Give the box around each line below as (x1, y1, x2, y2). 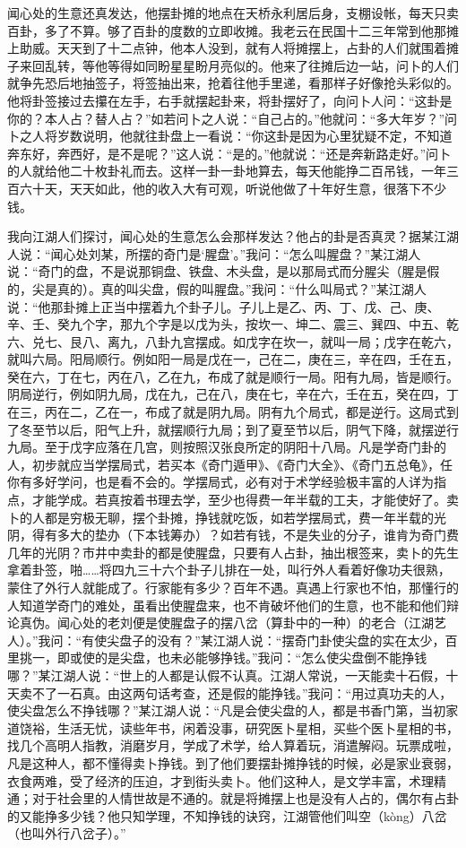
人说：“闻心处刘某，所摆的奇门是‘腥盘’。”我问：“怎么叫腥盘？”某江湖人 (7, 244, 421, 263)
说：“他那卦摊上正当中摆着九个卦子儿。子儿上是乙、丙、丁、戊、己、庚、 (7, 297, 440, 316)
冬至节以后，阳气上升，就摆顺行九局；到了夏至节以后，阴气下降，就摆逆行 (19, 420, 459, 438)
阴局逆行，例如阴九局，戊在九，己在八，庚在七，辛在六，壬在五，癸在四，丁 (7, 385, 459, 403)
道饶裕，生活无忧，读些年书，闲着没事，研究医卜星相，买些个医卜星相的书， (7, 718, 459, 737)
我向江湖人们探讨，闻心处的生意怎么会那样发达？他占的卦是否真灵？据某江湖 (7, 227, 459, 246)
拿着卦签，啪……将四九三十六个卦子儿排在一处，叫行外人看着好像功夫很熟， (7, 560, 451, 579)
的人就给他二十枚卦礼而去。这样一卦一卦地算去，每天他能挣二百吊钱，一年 (7, 161, 446, 180)
